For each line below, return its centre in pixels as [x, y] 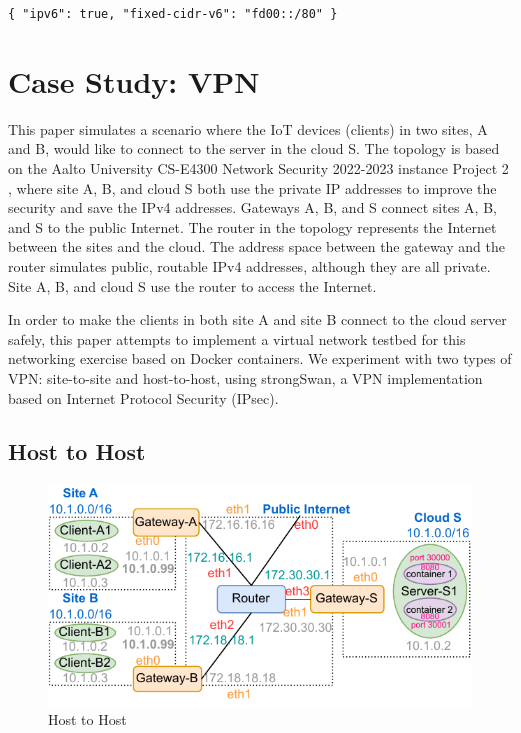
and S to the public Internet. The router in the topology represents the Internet [252, 226]
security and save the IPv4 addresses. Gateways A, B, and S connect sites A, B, [252, 207]
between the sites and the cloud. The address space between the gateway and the [256, 246]
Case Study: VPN [134, 80]
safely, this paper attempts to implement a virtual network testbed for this [237, 338]
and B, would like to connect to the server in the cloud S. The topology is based [254, 148]
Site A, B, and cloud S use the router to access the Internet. [192, 285]
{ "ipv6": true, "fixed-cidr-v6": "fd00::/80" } [173, 14]
